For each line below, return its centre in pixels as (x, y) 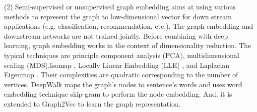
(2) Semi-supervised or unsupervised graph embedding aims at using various (120, 6)
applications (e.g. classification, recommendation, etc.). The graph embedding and (128, 26)
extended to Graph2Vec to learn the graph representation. (92, 103)
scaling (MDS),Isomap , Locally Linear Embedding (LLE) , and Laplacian (117, 65)
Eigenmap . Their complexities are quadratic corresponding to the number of (121, 75)
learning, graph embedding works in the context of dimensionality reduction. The (128, 45)
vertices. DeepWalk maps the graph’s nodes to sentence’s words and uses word (123, 84)
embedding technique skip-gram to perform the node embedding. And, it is (118, 94)
